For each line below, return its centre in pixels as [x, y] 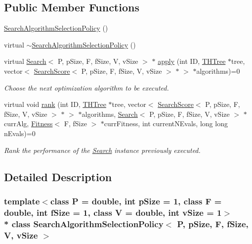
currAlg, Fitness [28, 123]
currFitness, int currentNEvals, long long [166, 123]
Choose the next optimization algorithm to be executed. [86, 87]
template [22, 201]
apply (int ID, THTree [192, 61]
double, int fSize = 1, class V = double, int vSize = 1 [113, 212]
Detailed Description [58, 176]
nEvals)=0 [20, 133]
